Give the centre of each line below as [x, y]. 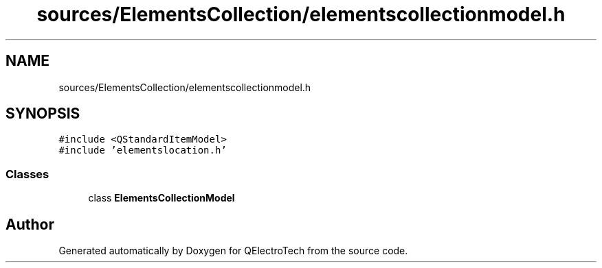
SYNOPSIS [43, 114]
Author [30, 224]
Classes [27, 174]
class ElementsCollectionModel [161, 198]
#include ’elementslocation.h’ [143, 150]
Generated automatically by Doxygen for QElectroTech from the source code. [233, 251]
